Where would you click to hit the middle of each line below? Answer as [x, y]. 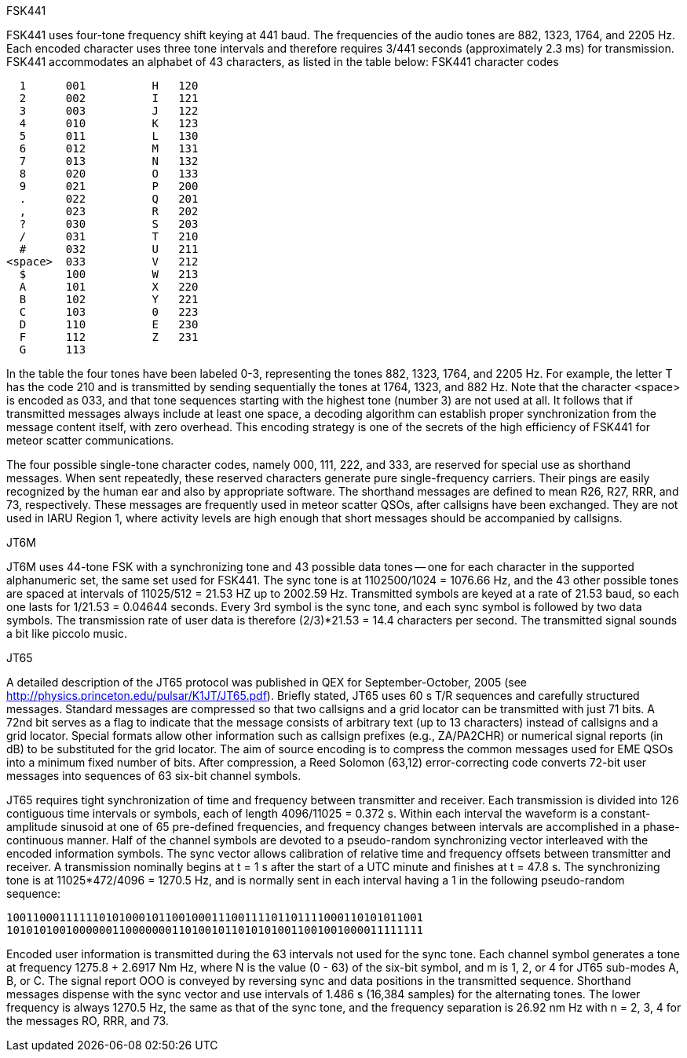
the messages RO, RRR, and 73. [88, 1021]
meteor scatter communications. [90, 440]
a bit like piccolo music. [67, 633]
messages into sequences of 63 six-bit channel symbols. [154, 776]
